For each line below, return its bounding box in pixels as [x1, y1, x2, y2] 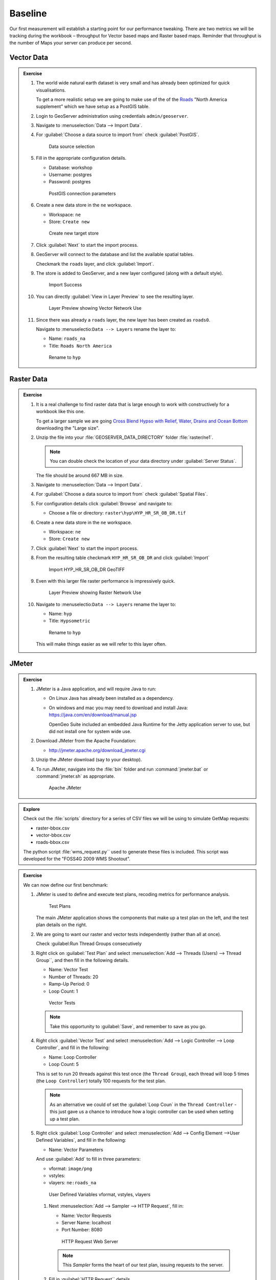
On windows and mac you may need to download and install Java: [49, 705, 189, 711]
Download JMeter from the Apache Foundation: [36, 738, 136, 744]
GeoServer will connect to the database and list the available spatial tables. [36, 251, 194, 258]
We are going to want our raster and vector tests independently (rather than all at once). [36, 931, 222, 937]
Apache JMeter [49, 785, 82, 791]
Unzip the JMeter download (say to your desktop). [36, 757, 143, 763]
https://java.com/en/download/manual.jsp [49, 712, 137, 718]
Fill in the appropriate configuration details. [36, 155, 127, 161]
